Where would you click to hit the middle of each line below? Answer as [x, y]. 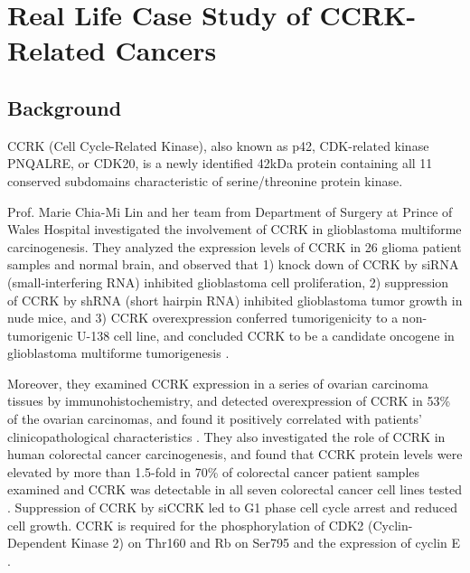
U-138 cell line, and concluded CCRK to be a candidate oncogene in [266, 335]
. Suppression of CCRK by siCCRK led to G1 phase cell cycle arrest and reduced [232, 507]
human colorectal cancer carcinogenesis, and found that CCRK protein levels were [235, 454]
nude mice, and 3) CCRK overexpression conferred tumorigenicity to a [203, 318]
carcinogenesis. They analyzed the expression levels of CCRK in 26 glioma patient [235, 246]
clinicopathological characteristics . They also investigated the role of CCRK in [226, 436]
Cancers [166, 50]
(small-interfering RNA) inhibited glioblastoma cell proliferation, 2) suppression [228, 282]
